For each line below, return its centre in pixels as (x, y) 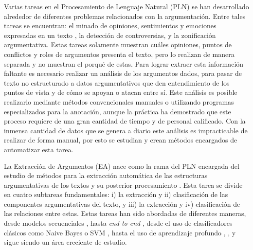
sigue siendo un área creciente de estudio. (65, 242)
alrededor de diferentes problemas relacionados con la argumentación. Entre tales (125, 16)
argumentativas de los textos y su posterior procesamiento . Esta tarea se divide (123, 185)
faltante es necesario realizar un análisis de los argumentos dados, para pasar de (123, 73)
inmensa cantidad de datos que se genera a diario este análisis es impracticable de (126, 130)
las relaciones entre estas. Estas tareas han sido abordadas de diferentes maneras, (125, 213)
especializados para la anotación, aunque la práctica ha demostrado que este (117, 111)
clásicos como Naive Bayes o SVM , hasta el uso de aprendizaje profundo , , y (120, 232)
